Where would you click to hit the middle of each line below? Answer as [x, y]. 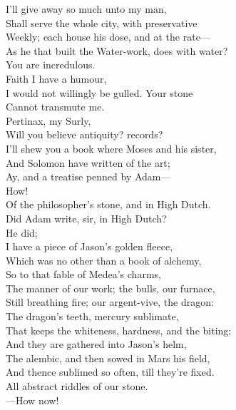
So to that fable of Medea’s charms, [83, 274]
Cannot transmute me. [55, 107]
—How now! [32, 400]
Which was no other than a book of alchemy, [104, 260]
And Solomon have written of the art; [88, 162]
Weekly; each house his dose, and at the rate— [108, 37]
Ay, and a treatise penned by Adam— [88, 176]
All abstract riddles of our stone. [77, 386]
